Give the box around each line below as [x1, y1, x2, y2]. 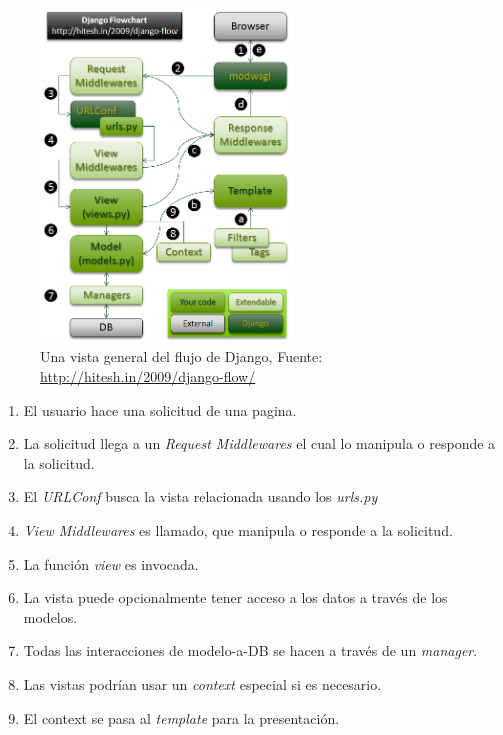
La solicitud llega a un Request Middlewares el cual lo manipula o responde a [23, 433, 496, 454]
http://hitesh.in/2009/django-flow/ [40, 366, 256, 387]
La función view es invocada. [23, 553, 199, 574]
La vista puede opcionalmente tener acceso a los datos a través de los [23, 587, 448, 608]
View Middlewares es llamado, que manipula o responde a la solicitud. [23, 520, 453, 541]
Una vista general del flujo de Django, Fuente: [40, 346, 323, 367]
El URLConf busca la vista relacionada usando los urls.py [23, 486, 378, 507]
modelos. [23, 606, 78, 627]
